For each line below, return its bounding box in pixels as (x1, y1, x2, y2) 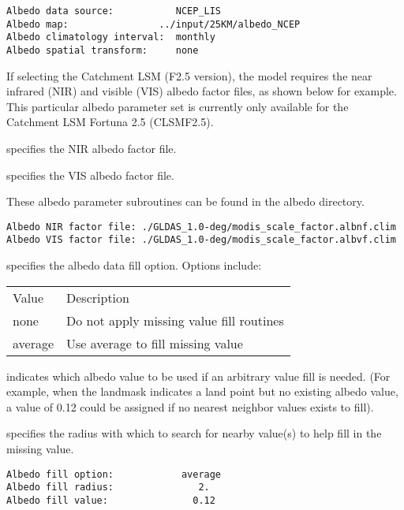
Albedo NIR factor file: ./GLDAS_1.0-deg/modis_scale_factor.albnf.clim (6, 221, 396, 233)
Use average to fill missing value (66, 333, 243, 352)
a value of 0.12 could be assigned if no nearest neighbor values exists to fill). (6, 398, 374, 415)
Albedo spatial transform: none (6, 44, 199, 56)
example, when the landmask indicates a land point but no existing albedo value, (6, 383, 398, 400)
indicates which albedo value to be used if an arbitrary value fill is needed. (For (6, 367, 391, 384)
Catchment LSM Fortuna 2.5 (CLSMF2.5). (6, 114, 214, 130)
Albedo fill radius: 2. (6, 482, 210, 493)
